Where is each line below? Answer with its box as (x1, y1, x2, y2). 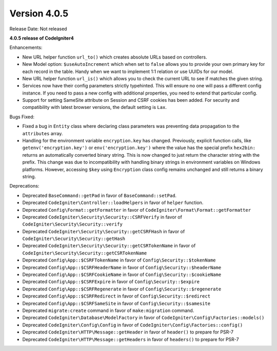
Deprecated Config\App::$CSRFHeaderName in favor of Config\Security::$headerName (22, 264, 222, 270)
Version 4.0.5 (9, 8, 69, 19)
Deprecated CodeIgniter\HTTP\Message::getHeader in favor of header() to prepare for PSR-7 (22, 329, 234, 335)
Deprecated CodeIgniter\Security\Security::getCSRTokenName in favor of (22, 243, 196, 249)
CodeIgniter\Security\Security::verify (22, 221, 123, 227)
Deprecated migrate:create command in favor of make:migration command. (22, 307, 194, 313)
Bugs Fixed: (9, 114, 35, 120)
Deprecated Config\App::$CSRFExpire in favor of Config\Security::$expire (22, 279, 200, 285)
